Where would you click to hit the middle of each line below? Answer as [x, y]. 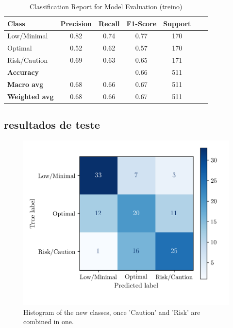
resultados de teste [52, 125]
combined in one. [49, 321]
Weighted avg [31, 96]
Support [177, 23]
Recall [109, 23]
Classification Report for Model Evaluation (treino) [106, 6]
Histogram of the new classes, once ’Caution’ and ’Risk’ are [112, 312]
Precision [76, 23]
